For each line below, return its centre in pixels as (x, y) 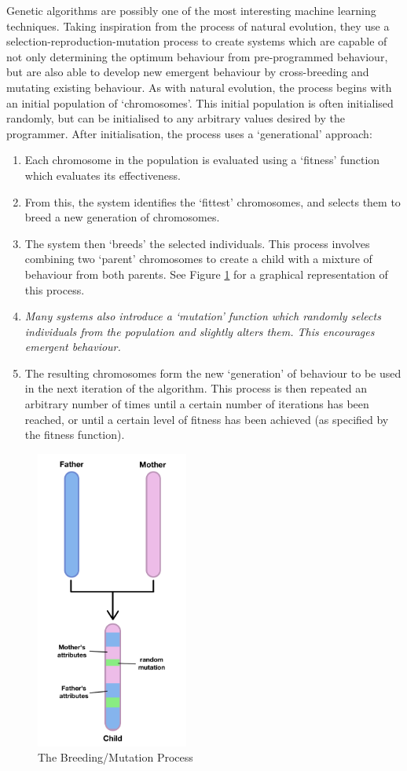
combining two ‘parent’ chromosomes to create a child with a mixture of (198, 259)
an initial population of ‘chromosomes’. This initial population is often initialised (200, 102)
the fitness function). (75, 435)
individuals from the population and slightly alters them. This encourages (200, 331)
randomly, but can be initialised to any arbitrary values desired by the (176, 118)
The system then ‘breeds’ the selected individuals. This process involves (197, 243)
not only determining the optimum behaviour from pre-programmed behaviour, (197, 56)
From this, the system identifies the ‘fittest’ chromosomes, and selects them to (213, 201)
